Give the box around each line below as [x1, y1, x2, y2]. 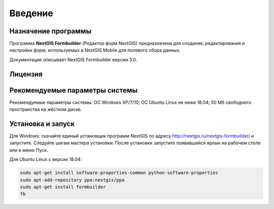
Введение [9, 8, 53, 19]
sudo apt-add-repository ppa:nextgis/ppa [20, 177, 125, 183]
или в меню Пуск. [9, 147, 48, 153]
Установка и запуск [9, 119, 75, 128]
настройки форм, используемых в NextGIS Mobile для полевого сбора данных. [9, 47, 181, 53]
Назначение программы [9, 27, 92, 35]
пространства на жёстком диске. [9, 106, 82, 112]
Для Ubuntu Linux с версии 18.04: [9, 156, 82, 162]
